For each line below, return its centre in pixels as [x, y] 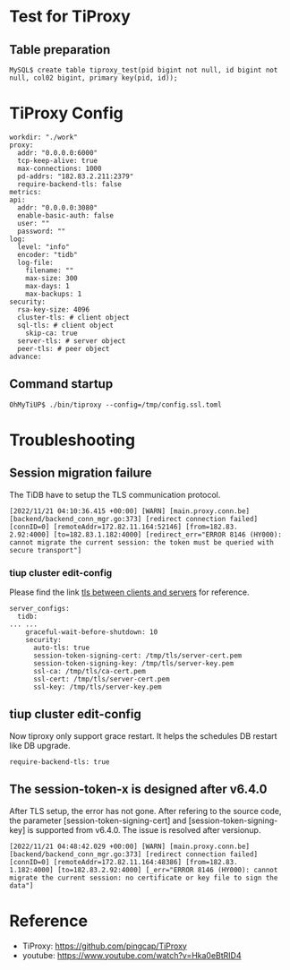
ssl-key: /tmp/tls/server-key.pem [98, 687]
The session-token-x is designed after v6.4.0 [138, 790]
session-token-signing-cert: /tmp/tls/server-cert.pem [137, 656]
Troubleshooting [72, 440]
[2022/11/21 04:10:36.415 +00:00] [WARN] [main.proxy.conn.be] [130, 511]
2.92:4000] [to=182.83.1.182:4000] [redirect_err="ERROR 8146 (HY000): [145, 535]
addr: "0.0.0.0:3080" [58, 208]
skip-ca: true [51, 333]
